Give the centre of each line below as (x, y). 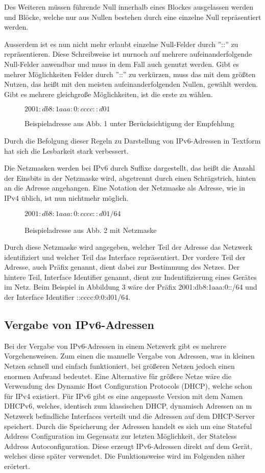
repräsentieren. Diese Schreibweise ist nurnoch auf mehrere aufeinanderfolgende (128, 54)
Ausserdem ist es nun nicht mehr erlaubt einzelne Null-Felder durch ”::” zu (121, 44)
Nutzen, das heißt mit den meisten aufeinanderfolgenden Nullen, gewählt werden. (131, 84)
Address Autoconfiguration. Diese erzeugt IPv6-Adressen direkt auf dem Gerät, (128, 446)
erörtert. (17, 466)
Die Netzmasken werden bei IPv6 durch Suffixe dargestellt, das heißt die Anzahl (130, 168)
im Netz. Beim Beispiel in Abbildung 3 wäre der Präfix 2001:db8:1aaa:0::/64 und (131, 287)
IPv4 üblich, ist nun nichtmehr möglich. (66, 197)
